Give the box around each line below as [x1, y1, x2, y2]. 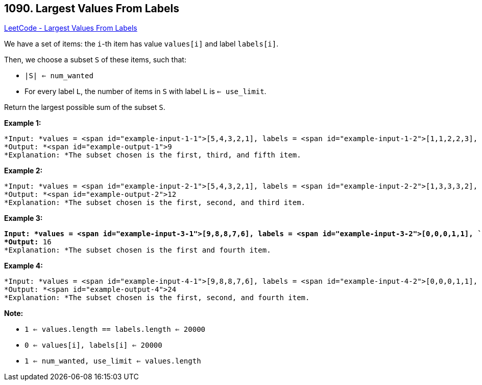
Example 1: [4, 119, 41, 128]
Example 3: [4, 214, 43, 223]
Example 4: [4, 261, 43, 270]
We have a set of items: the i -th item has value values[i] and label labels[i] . [4, 39, 279, 49]
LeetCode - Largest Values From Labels [4, 24, 137, 33]
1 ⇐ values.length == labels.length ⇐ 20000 [25, 325, 206, 334]
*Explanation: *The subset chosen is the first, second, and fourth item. [4, 293, 310, 302]
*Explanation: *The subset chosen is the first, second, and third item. [4, 198, 306, 207]
